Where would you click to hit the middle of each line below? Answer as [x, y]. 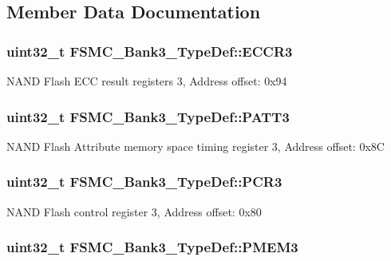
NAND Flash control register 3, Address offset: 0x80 [134, 211]
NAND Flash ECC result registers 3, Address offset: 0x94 [147, 81]
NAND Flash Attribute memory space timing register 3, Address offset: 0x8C [195, 146]
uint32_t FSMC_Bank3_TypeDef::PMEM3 [152, 247]
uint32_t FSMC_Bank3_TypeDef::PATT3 [148, 116]
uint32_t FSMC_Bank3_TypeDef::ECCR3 [150, 51]
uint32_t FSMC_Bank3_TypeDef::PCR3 [144, 182]
